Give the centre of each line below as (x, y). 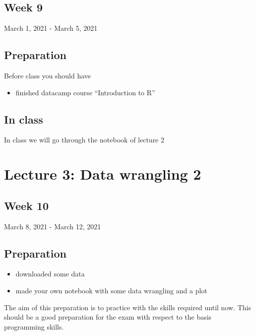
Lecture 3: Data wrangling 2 (103, 174)
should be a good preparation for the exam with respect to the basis (108, 317)
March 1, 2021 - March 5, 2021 (51, 28)
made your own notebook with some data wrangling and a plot (111, 290)
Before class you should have (48, 75)
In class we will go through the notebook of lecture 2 (84, 140)
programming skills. (34, 326)
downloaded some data (50, 274)
